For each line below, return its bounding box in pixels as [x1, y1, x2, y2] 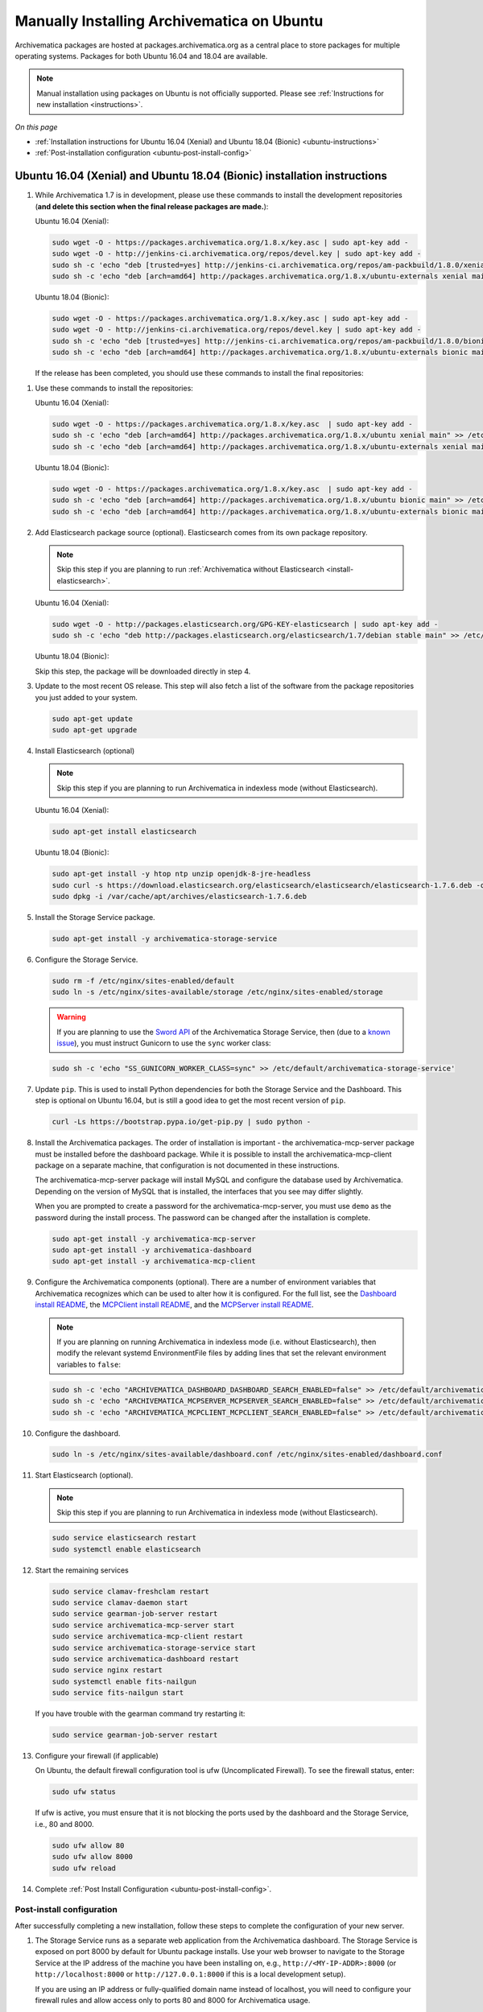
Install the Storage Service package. [35, 912, 156, 921]
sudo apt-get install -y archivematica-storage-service [52, 934, 278, 943]
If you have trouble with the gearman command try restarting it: [35, 1709, 246, 1718]
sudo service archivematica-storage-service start [52, 1643, 257, 1652]
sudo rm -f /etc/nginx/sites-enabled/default [52, 976, 235, 985]
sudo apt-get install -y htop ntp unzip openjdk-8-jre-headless [52, 869, 312, 879]
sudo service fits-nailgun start [52, 1688, 184, 1697]
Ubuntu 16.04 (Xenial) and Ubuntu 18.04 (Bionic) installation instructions [14, 169, 388, 183]
